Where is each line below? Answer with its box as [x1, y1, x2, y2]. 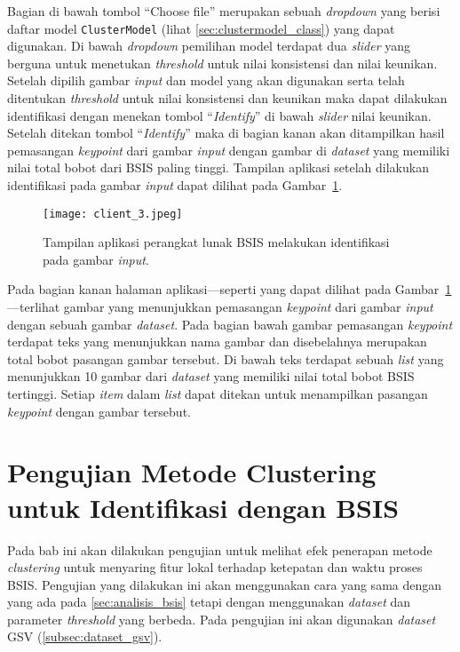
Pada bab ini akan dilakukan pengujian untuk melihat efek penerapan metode [7, 540, 432, 559]
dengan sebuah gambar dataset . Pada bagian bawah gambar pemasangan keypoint [7, 314, 453, 333]
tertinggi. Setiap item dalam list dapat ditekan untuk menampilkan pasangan [7, 385, 428, 402]
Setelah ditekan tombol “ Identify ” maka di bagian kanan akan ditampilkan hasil [7, 123, 445, 142]
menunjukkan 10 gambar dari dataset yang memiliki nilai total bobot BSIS [7, 367, 415, 386]
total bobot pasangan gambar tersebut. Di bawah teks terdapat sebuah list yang [7, 349, 444, 368]
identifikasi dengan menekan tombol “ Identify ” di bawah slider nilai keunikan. [7, 106, 432, 124]
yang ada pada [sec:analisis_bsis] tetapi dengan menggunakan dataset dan [7, 592, 411, 611]
